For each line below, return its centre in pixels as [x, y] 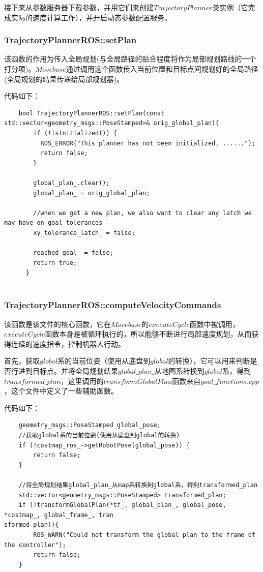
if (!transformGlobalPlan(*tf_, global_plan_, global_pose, [122, 505]
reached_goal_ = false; [73, 253]
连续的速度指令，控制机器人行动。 [68, 343]
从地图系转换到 [179, 371]
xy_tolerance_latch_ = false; [84, 233]
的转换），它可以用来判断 [209, 361]
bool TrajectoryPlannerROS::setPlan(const [91, 113]
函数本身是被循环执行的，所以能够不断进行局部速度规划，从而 [148, 334]
